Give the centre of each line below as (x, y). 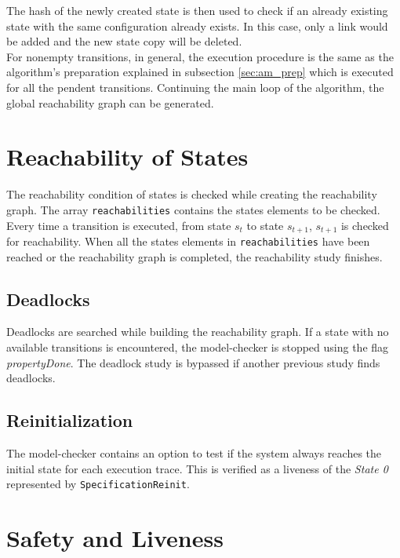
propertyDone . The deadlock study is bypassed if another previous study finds (193, 362)
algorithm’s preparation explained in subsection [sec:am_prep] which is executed (200, 72)
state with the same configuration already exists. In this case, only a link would (197, 26)
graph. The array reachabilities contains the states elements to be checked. (193, 209)
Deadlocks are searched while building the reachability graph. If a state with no (198, 332)
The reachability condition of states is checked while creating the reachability (192, 194)
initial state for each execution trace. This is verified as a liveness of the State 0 (197, 468)
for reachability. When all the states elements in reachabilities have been (188, 241)
